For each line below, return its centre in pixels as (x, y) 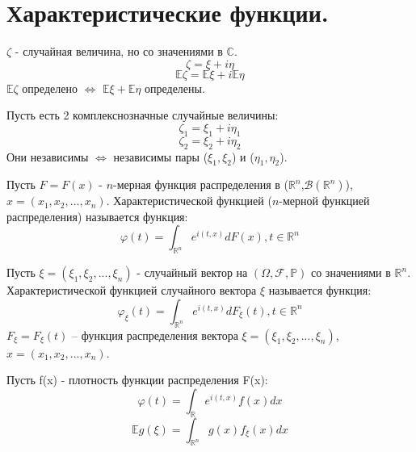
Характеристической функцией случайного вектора (132, 290)
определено (50, 88)
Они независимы (48, 156)
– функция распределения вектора (155, 335)
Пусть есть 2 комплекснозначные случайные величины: (143, 115)
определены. (175, 88)
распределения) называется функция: (97, 216)
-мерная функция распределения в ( (201, 184)
